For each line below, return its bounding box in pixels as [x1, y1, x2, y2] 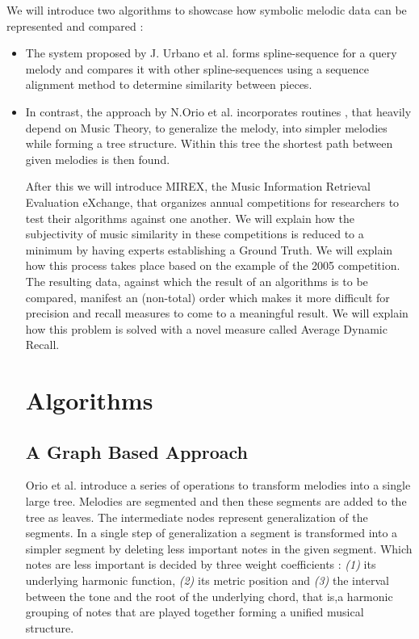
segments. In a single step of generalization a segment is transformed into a [25, 524, 398, 541]
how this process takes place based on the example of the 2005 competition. [25, 257, 400, 274]
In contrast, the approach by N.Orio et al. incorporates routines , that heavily [25, 103, 412, 120]
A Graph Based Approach [25, 439, 248, 464]
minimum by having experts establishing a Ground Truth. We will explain [25, 241, 393, 258]
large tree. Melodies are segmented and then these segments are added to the [25, 493, 407, 510]
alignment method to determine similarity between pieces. [25, 76, 312, 93]
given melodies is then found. [25, 150, 170, 167]
